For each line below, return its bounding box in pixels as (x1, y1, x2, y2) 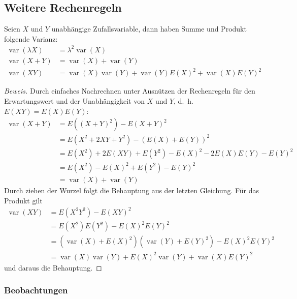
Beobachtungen (4, 284, 68, 296)
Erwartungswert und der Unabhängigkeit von (4, 96, 145, 106)
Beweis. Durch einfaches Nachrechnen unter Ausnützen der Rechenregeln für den (4, 85, 255, 96)
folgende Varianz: (4, 33, 58, 44)
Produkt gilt (4, 195, 43, 205)
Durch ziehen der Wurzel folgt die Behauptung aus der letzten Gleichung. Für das (4, 185, 259, 195)
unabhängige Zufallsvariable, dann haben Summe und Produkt (51, 23, 247, 34)
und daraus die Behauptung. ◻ (4, 262, 102, 273)
